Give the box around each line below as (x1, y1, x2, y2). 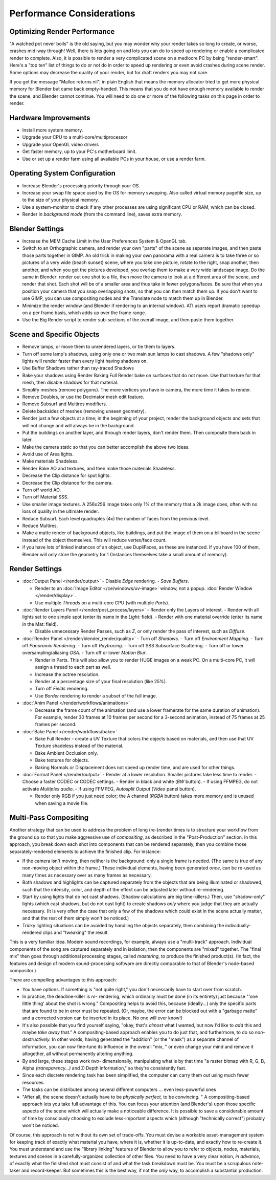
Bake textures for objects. (35, 757, 89, 763)
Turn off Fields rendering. (35, 686, 89, 692)
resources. (22, 1079, 45, 1085)
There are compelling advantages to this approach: (9, 977, 118, 983)
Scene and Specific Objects (9, 330, 100, 339)
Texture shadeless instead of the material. (35, 742, 124, 749)
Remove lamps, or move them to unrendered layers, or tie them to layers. (22, 343, 176, 350)
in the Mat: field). (22, 621, 58, 627)
